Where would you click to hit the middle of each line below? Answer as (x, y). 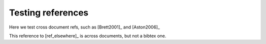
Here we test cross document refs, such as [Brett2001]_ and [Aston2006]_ (84, 27)
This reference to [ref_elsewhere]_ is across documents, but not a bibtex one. (88, 36)
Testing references (49, 13)
